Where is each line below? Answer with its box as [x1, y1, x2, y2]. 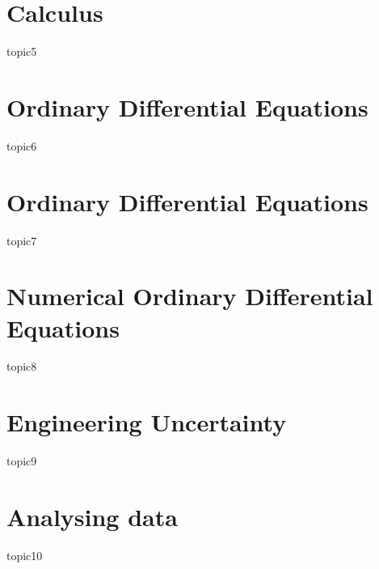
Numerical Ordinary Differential [6, 279, 373, 312]
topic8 [6, 358, 37, 375]
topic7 [6, 231, 37, 248]
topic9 [6, 452, 37, 469]
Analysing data [6, 499, 178, 533]
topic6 [6, 137, 37, 154]
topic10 [6, 546, 43, 563]
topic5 [6, 43, 37, 60]
